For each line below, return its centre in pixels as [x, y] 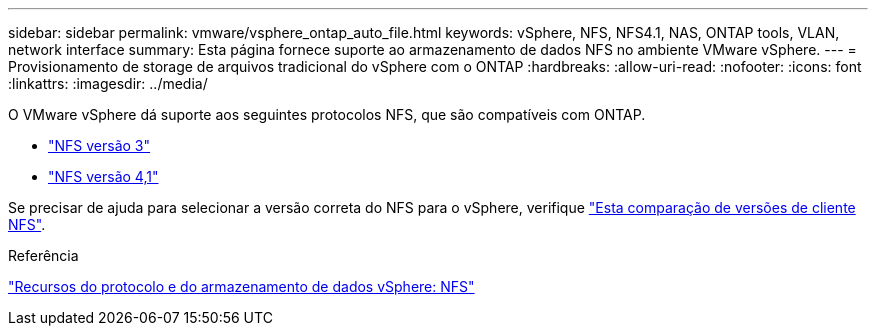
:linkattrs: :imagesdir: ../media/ [108, 83]
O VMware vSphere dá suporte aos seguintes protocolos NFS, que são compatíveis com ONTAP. [327, 114]
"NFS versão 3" [99, 145]
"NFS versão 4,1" [103, 176]
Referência [43, 255]
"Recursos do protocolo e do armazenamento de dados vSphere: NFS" [241, 286]
